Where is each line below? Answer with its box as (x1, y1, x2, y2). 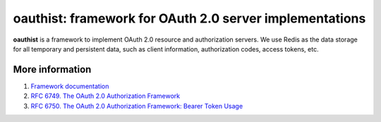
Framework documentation (30, 82, 109, 90)
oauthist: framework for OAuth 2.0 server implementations (13, 11, 366, 26)
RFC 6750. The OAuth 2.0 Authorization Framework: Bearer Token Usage (30, 102, 243, 110)
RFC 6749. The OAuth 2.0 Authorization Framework (30, 92, 181, 100)
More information (13, 63, 92, 75)
